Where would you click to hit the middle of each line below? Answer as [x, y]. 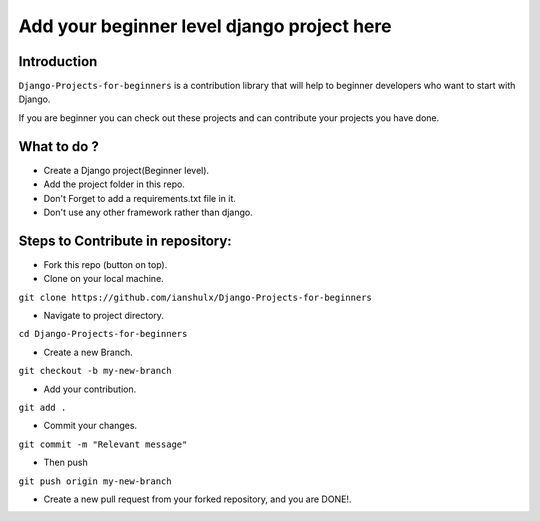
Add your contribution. [90, 389]
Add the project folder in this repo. [114, 184]
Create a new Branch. [88, 352]
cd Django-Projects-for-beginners [103, 334]
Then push [66, 462]
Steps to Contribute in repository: [125, 240]
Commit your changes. [90, 426]
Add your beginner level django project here [205, 26]
